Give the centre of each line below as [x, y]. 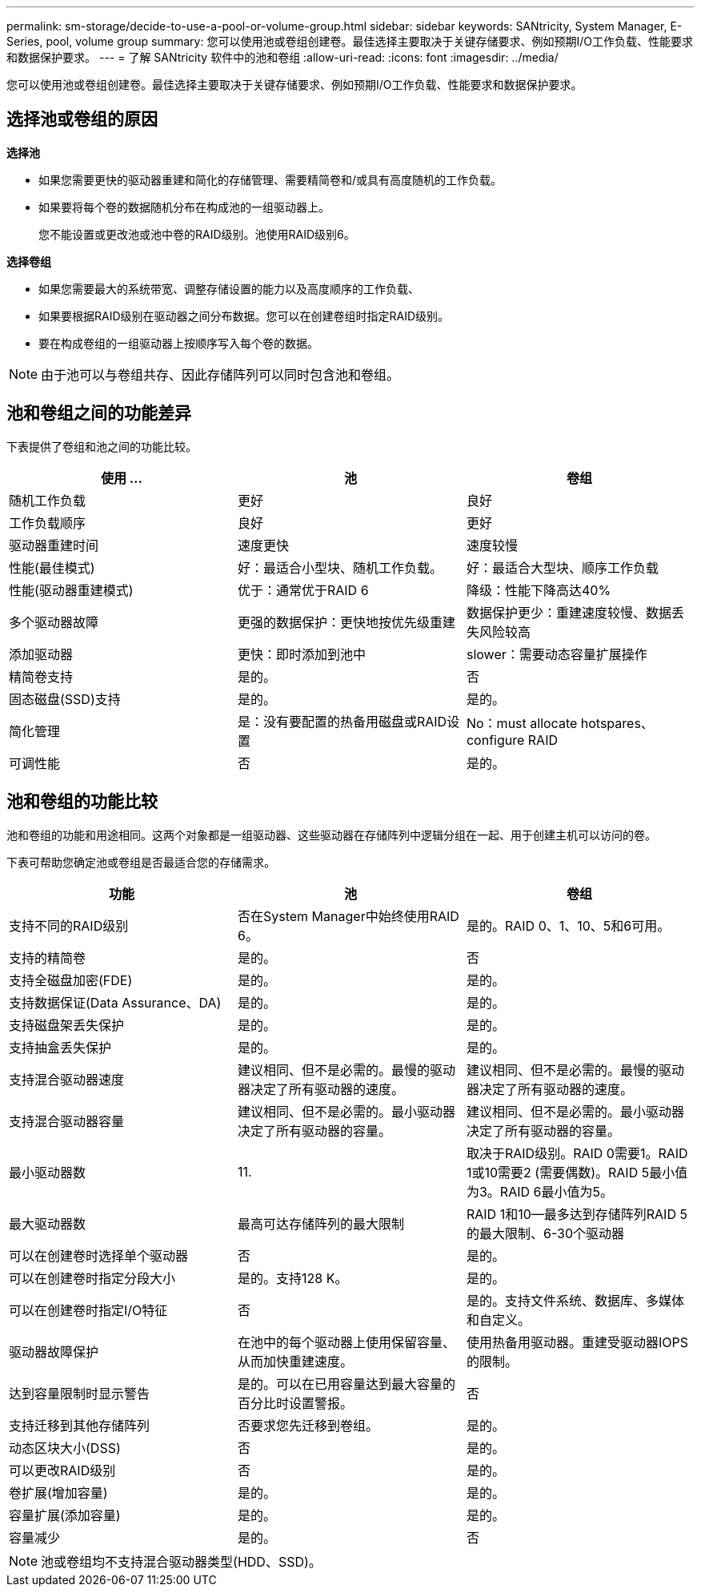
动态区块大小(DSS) [65, 1448]
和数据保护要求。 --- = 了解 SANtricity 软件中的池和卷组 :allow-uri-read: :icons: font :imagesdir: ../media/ [282, 57]
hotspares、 [617, 723]
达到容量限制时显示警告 [80, 1393]
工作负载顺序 [48, 523]
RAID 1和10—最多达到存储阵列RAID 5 [577, 1214]
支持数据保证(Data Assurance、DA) [115, 1002]
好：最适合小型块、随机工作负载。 [340, 567]
